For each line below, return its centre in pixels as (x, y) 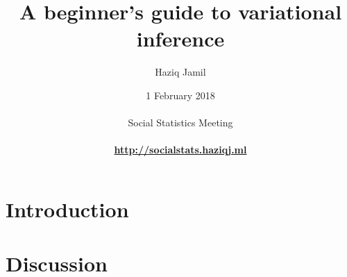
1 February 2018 (180, 95)
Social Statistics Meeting (180, 123)
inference (180, 39)
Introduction (67, 209)
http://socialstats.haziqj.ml (180, 150)
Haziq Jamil (180, 72)
